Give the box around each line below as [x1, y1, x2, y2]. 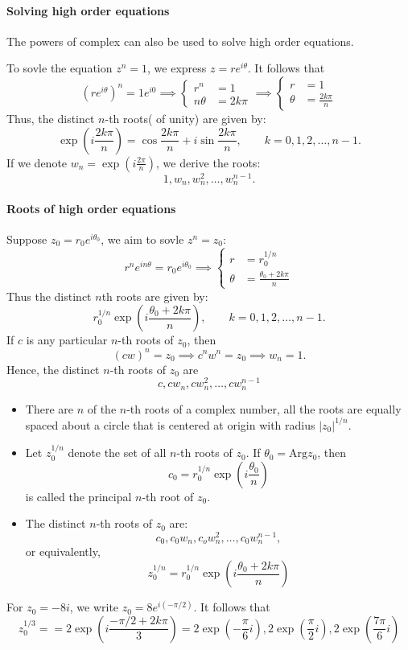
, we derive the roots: [156, 154, 261, 171]
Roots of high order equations [6, 200, 176, 216]
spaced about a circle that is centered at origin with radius [25, 416, 315, 433]
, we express [147, 60, 207, 76]
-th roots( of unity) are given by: [105, 109, 266, 126]
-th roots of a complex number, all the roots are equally [126, 400, 402, 417]
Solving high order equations [6, 2, 170, 19]
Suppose [6, 230, 47, 247]
